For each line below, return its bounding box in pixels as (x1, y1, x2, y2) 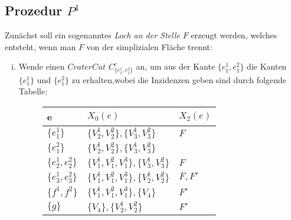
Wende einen (18, 60, 65, 73)
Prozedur (5, 1, 63, 19)
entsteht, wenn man (5, 40, 76, 52)
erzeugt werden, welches (191, 29, 277, 41)
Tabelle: (18, 85, 48, 97)
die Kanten (247, 60, 287, 73)
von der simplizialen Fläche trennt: (86, 40, 212, 52)
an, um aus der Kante (136, 60, 215, 73)
